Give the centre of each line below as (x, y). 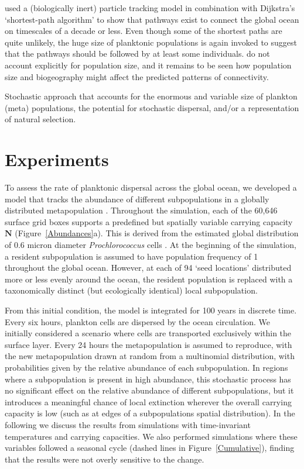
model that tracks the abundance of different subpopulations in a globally (137, 199)
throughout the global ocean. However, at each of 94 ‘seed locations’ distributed (148, 268)
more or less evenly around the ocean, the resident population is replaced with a (149, 279)
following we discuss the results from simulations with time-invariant (128, 424)
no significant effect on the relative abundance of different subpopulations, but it (149, 390)
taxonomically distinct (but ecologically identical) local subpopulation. (131, 290)
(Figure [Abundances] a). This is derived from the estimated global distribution (157, 233)
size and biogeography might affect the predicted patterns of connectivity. (137, 76)
